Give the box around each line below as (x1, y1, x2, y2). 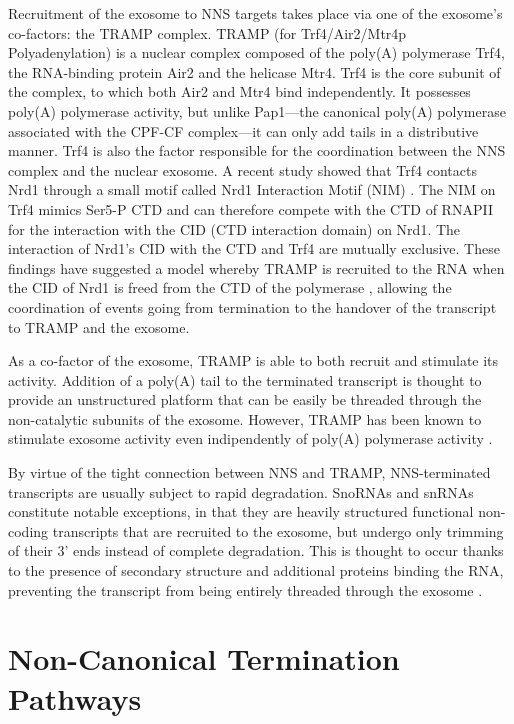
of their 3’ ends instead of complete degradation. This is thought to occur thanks (8, 540, 504, 561)
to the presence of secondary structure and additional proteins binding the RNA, (8, 560, 504, 581)
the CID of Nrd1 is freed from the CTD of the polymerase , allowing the (8, 277, 452, 298)
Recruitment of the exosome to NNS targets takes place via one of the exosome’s (8, 3, 503, 23)
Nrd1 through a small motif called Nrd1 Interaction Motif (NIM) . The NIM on (8, 179, 496, 200)
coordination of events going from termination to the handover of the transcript (8, 296, 497, 317)
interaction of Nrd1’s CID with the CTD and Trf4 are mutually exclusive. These (8, 238, 500, 259)
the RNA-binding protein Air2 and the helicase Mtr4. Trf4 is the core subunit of (8, 61, 501, 82)
